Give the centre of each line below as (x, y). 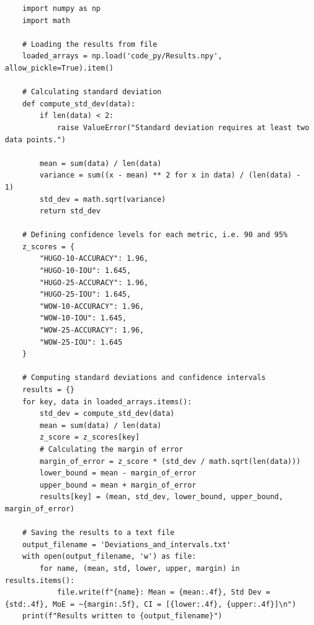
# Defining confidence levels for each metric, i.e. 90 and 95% (155, 235)
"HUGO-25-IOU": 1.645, (85, 295)
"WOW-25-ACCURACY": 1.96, (92, 330)
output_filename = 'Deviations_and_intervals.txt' (127, 544)
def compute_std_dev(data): (79, 104)
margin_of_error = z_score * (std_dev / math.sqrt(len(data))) (170, 461)
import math (46, 20)
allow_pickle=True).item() (59, 68)
